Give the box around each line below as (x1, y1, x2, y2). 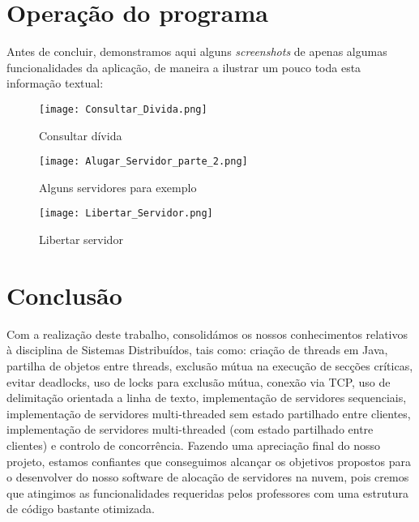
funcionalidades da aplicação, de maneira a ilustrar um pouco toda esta (6, 58, 361, 75)
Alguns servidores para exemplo (39, 178, 197, 195)
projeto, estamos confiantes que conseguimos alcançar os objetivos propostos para (6, 452, 411, 469)
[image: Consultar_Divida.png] (39, 103, 207, 115)
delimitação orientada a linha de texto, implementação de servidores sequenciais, (6, 389, 407, 406)
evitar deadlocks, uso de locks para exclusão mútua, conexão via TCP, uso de (6, 373, 391, 390)
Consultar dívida (39, 126, 122, 143)
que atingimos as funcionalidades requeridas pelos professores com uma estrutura (6, 484, 408, 501)
